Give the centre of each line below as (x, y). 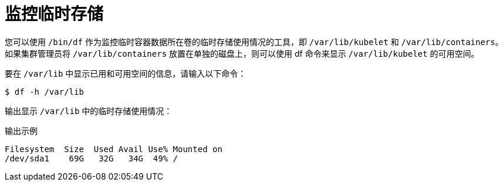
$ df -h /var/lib (44, 92)
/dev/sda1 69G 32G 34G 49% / (92, 158)
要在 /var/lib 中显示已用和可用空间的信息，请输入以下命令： (126, 73)
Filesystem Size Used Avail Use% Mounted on (114, 149)
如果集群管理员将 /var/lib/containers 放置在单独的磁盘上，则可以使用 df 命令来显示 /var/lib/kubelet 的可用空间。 (242, 53)
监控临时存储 (54, 14)
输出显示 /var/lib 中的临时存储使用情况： (89, 111)
